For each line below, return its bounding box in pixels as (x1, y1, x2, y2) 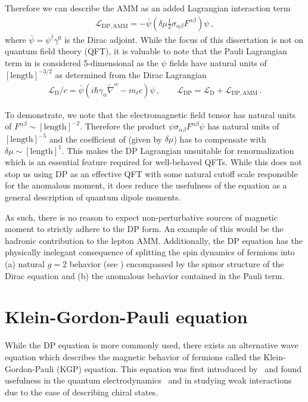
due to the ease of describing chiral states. (5, 385, 158, 398)
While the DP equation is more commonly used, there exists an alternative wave (5, 339, 298, 351)
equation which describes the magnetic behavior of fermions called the (5, 350, 261, 363)
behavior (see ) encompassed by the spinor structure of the (69, 258, 284, 270)
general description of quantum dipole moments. (5, 191, 181, 203)
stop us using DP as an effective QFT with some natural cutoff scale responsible (5, 167, 298, 180)
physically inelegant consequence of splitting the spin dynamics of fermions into (5, 246, 295, 258)
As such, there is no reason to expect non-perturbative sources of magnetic (5, 211, 278, 223)
